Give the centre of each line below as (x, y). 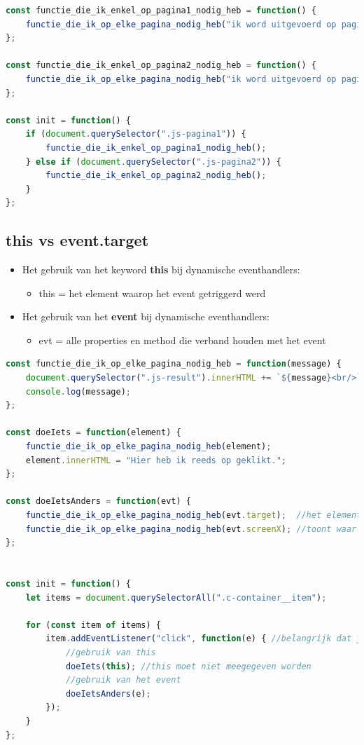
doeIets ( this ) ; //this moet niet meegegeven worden (188, 666)
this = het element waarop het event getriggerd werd (152, 293)
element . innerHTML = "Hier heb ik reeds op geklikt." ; (156, 460)
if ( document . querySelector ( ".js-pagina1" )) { (136, 134)
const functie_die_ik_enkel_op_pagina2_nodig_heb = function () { (161, 66)
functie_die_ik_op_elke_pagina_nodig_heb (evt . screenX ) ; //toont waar (191, 529)
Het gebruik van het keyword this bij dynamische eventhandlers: (161, 269)
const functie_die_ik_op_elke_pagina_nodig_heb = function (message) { (174, 364)
